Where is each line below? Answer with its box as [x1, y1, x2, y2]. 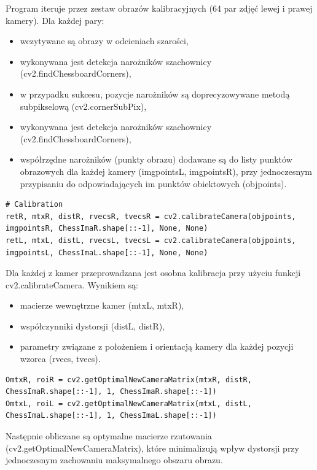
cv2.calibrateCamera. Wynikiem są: [6, 278, 138, 291]
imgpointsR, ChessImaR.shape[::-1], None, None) [6, 224, 208, 233]
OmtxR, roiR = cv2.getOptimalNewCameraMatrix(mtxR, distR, [6, 375, 252, 384]
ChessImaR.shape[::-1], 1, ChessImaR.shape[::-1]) [6, 387, 217, 396]
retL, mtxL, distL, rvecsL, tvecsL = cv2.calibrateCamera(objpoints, [6, 236, 296, 245]
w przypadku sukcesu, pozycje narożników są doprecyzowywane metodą [20, 87, 290, 100]
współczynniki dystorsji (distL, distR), [20, 319, 165, 332]
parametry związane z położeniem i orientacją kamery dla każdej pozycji [20, 340, 294, 353]
